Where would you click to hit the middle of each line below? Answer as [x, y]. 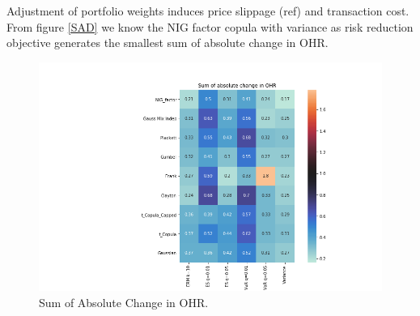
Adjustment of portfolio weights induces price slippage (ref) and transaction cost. [208, 11]
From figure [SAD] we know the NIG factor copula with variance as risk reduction [210, 26]
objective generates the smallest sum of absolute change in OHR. [168, 43]
